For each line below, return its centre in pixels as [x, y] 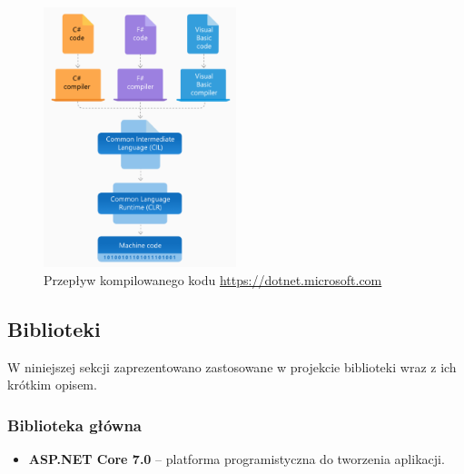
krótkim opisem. [52, 385]
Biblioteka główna [74, 425]
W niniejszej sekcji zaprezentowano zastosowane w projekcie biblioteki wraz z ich [232, 366]
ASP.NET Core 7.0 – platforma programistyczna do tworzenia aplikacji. [237, 459]
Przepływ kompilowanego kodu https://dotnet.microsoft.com [213, 280]
